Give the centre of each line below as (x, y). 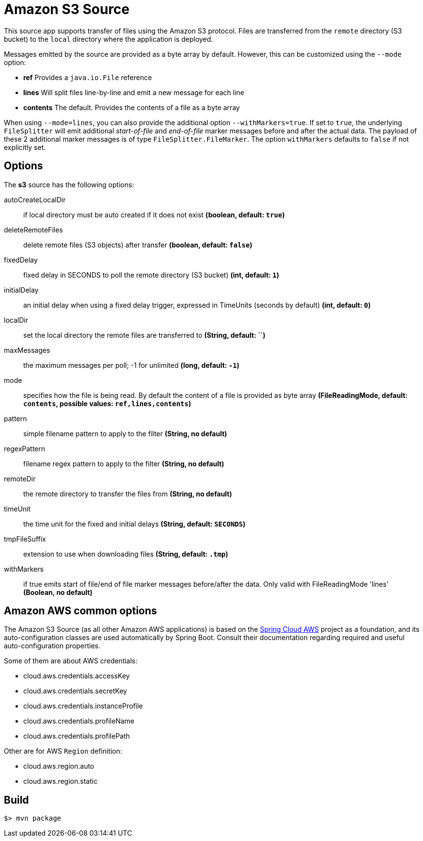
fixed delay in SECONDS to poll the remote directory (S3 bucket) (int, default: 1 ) (151, 275)
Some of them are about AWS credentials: (71, 661)
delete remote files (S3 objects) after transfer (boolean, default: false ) (138, 245)
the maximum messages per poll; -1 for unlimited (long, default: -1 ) (132, 365)
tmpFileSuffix (25, 539)
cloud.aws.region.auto (59, 766)
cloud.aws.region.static (61, 781)
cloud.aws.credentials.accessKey (77, 676)
